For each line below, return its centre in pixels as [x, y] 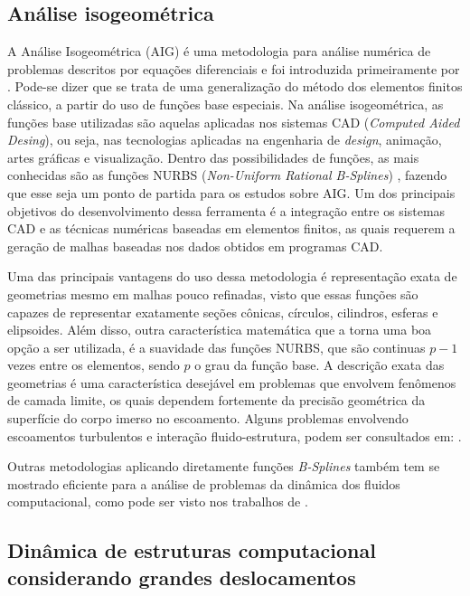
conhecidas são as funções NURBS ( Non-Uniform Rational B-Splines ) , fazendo [227, 175]
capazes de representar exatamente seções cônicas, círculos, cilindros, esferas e [223, 312]
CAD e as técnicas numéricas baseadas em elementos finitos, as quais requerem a [231, 228]
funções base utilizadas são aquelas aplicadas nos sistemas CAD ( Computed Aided [234, 122]
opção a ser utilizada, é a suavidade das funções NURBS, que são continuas [216, 347]
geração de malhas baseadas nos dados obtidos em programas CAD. [195, 246]
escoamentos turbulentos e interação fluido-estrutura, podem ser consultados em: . [235, 435]
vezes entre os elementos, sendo [94, 365]
